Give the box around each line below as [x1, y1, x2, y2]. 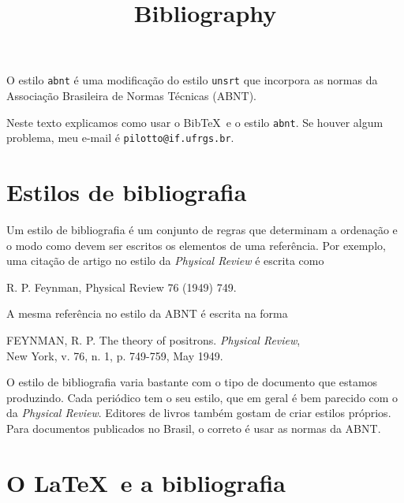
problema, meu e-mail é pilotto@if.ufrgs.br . [6, 129, 234, 146]
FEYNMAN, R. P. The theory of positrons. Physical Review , [6, 332, 301, 348]
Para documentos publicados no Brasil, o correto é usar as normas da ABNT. [6, 420, 381, 436]
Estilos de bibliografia [6, 176, 247, 208]
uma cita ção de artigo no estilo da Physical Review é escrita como [6, 252, 324, 269]
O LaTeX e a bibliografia [6, 466, 286, 498]
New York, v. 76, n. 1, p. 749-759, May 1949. [6, 347, 223, 363]
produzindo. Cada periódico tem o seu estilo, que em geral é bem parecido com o [6, 389, 398, 405]
